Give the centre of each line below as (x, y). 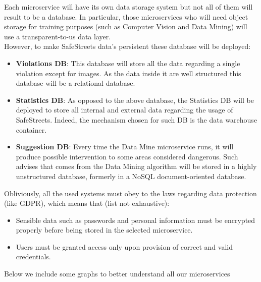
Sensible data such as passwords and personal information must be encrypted (136, 220)
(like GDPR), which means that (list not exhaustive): (87, 203)
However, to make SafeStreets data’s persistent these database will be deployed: (127, 46)
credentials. (33, 257)
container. (31, 129)
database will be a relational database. (75, 83)
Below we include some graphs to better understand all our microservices (117, 274)
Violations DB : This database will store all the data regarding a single (128, 63)
